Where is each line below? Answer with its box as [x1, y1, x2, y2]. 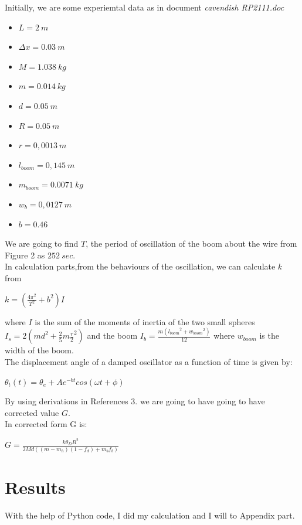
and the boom [87, 329, 138, 342]
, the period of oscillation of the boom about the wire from [86, 237, 297, 250]
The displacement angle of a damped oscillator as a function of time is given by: [5, 356, 293, 367]
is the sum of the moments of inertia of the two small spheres [35, 315, 255, 328]
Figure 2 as [5, 248, 45, 261]
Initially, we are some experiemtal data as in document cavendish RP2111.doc [5, 1, 284, 13]
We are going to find [5, 237, 79, 250]
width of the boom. [5, 344, 74, 356]
